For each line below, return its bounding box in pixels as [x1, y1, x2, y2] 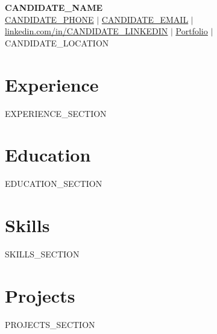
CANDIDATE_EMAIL [101, 13, 189, 25]
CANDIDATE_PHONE [5, 13, 94, 25]
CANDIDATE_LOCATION [5, 36, 109, 49]
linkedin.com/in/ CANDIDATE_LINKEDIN [5, 25, 168, 37]
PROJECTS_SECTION [5, 318, 95, 330]
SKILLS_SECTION [5, 247, 80, 260]
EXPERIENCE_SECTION [5, 107, 107, 119]
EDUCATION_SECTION [5, 177, 102, 190]
